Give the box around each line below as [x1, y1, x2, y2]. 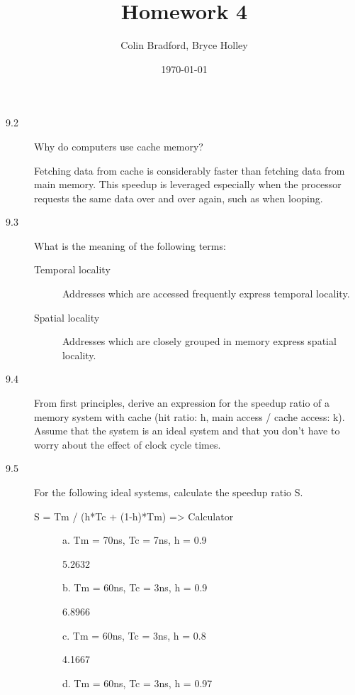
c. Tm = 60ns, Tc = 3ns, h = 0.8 [62, 628, 206, 642]
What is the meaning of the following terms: [34, 238, 226, 253]
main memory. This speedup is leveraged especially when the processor [34, 177, 342, 192]
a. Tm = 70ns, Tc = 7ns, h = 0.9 [62, 532, 207, 547]
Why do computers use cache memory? [34, 138, 203, 153]
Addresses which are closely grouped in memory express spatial [62, 334, 337, 349]
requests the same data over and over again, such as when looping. [34, 190, 323, 205]
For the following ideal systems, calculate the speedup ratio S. [34, 485, 303, 499]
